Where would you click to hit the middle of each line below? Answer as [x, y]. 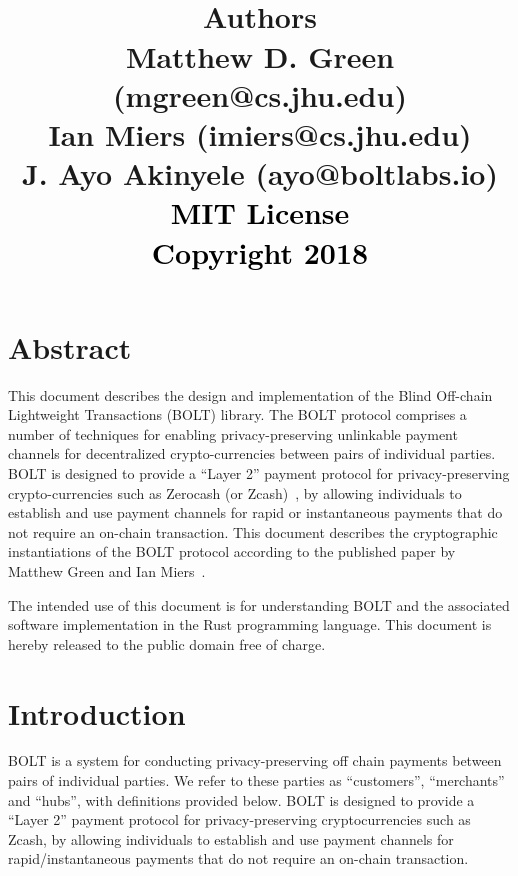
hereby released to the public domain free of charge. [167, 643]
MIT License [260, 212]
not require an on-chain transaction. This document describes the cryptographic [253, 531]
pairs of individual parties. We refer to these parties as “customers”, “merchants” [256, 780]
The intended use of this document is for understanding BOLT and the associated [259, 604]
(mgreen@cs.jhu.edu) [260, 94]
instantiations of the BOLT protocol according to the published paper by [232, 551]
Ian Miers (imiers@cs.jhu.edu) [260, 133]
